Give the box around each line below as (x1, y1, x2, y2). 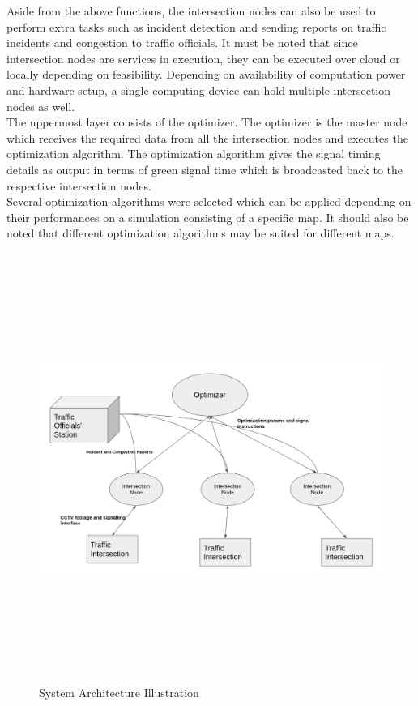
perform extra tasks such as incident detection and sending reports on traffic (6, 18, 386, 35)
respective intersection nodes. (6, 177, 151, 194)
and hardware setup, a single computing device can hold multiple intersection (6, 81, 391, 98)
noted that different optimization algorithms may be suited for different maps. (6, 225, 395, 242)
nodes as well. (6, 97, 75, 114)
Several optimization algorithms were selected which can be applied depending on (6, 193, 412, 210)
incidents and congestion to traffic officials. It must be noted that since (6, 34, 358, 51)
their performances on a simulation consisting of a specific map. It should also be (6, 208, 409, 225)
